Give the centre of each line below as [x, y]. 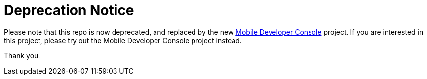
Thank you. [22, 55]
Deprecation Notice [69, 10]
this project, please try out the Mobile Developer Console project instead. [123, 40]
